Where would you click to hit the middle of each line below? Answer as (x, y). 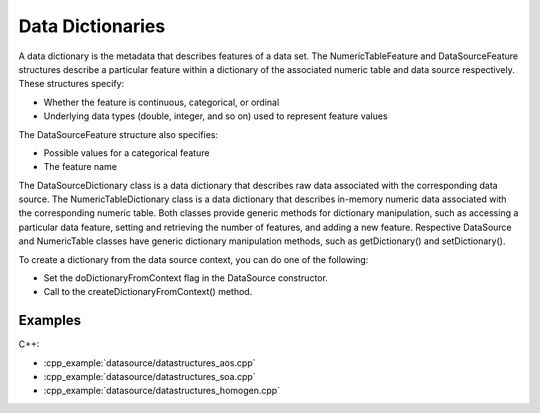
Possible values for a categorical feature (126, 152)
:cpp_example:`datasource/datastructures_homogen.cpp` (161, 391)
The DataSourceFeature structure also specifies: (118, 134)
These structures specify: (71, 84)
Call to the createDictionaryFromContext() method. (148, 292)
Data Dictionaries (92, 26)
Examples (50, 320)
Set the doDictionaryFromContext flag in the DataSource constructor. (186, 278)
